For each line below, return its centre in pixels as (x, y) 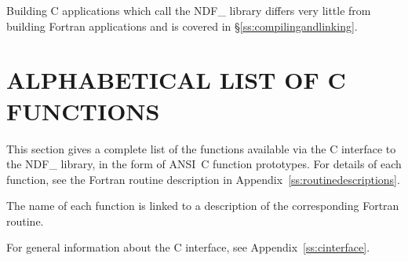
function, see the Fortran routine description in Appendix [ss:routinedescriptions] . (203, 179)
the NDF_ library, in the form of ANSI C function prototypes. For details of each (204, 164)
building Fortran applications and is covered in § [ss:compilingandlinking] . (182, 26)
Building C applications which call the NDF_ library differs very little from (189, 10)
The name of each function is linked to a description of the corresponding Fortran (203, 206)
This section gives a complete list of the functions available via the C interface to (201, 148)
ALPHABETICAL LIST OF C (176, 80)
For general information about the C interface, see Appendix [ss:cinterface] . (188, 247)
